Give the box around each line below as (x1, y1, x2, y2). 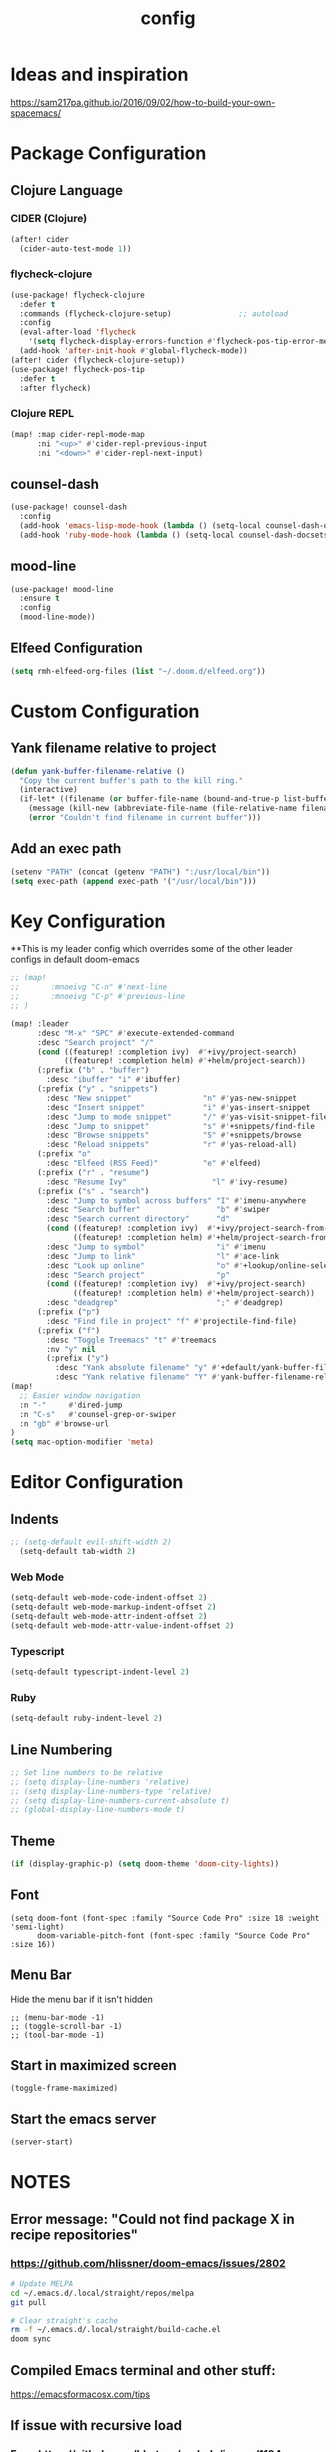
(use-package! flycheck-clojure (10, 290, 145, 300)
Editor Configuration (10, 1471, 184, 1494)
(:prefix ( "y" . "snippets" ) (36, 1084, 159, 1094)
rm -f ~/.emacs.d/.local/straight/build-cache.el (10, 2325, 222, 2335)
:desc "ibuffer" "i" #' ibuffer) (46, 1075, 182, 1085)
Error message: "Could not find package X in (10, 2210, 295, 2227)
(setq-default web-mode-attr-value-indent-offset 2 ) (10, 1620, 235, 1631)
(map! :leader (10, 1018, 70, 1029)
